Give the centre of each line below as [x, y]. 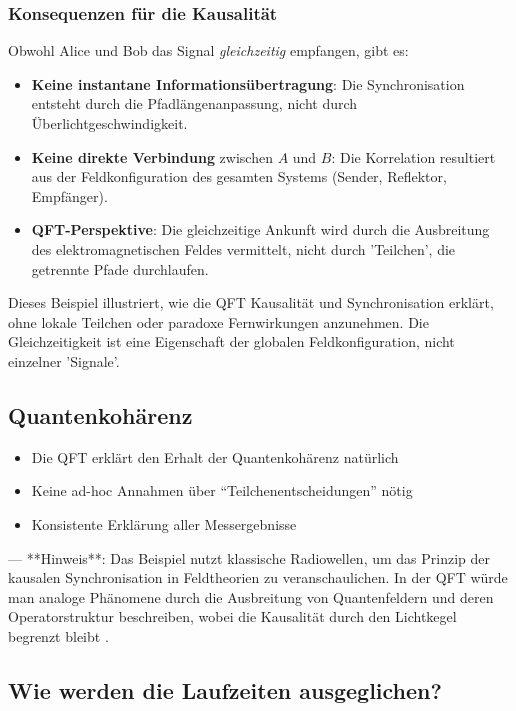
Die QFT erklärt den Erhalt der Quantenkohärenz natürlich [215, 456]
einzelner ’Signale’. [64, 360]
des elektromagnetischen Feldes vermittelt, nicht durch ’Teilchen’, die [243, 248]
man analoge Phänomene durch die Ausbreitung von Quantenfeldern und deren [251, 596]
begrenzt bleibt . [58, 635]
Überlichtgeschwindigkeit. [109, 123]
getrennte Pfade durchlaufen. [120, 268]
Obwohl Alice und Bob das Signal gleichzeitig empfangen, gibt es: [208, 50]
